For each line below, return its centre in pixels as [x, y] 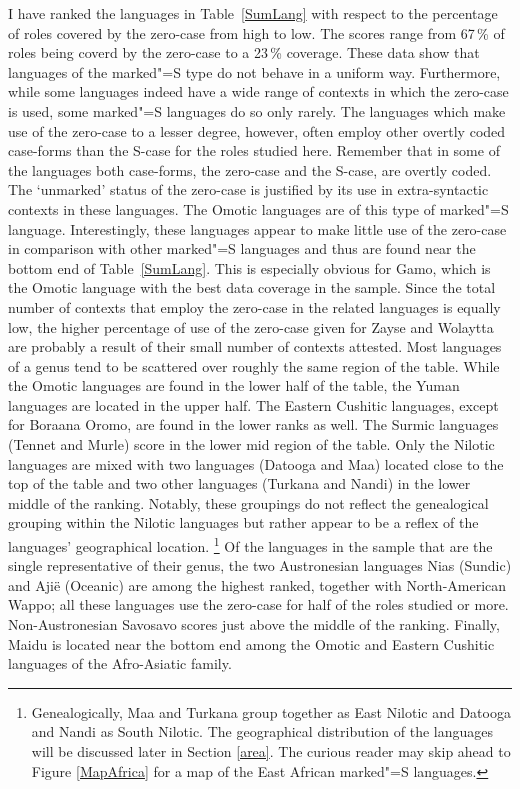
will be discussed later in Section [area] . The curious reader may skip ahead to [271, 751]
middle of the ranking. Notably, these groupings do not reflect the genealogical [248, 502]
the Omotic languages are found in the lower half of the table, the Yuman [234, 385]
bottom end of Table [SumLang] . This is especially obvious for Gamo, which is [249, 267]
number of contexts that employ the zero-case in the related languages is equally [254, 306]
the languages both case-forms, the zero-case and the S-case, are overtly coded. [250, 169]
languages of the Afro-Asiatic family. [120, 663]
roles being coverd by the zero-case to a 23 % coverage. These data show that [244, 52]
